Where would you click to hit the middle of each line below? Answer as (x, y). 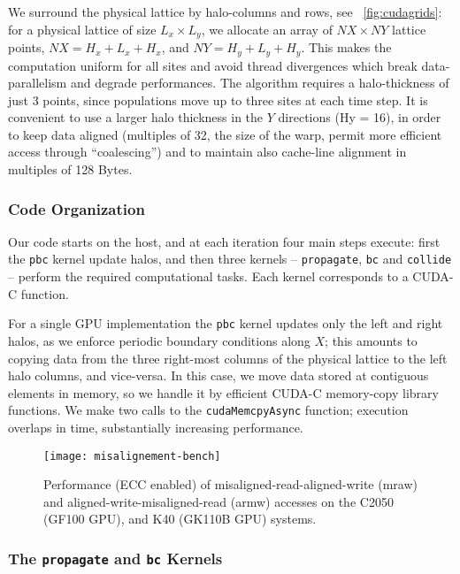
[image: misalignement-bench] (132, 456)
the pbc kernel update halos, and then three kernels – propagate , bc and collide (230, 259)
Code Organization (77, 208)
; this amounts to (371, 340)
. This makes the (346, 47)
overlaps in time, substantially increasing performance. (156, 427)
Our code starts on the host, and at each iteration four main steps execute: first (224, 241)
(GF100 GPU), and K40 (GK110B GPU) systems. (180, 519)
